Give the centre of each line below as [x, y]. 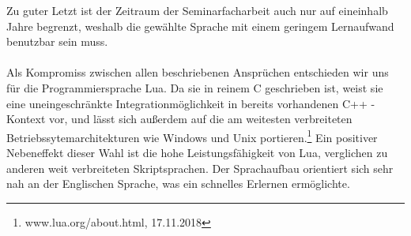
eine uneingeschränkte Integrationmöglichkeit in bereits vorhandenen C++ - [191, 103]
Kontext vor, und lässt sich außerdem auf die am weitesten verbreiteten [179, 119]
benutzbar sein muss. [57, 41]
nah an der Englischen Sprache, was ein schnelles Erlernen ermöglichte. [178, 184]
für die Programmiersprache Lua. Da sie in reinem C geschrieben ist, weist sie [195, 87]
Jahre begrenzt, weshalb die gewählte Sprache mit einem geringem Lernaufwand [200, 26]
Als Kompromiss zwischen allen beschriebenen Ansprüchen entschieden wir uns [198, 72]
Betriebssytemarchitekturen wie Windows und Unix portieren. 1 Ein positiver [192, 136]
